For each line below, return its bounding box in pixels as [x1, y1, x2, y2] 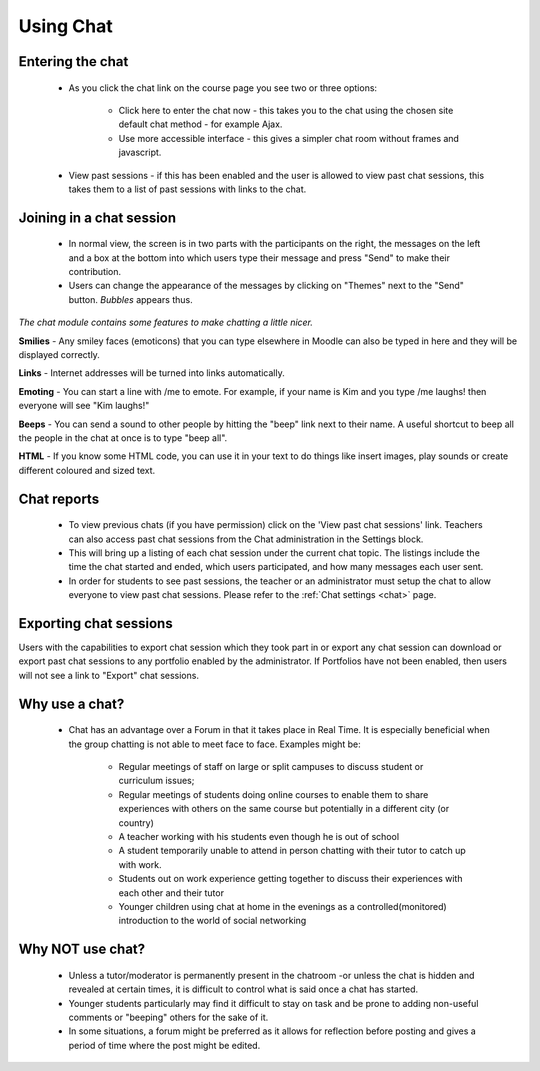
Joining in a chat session [18, 209, 177, 226]
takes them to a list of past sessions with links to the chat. [68, 183, 307, 195]
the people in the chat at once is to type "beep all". [18, 432, 228, 444]
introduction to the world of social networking [118, 915, 307, 927]
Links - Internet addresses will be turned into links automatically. [18, 367, 285, 379]
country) [118, 816, 154, 829]
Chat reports [18, 490, 100, 507]
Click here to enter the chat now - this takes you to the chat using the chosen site [118, 104, 454, 116]
